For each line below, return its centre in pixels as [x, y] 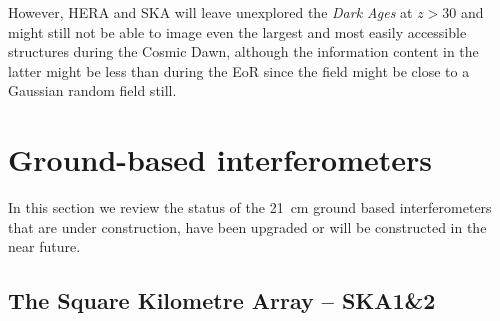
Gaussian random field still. [92, 90]
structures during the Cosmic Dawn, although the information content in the [243, 51]
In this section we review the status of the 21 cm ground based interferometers [250, 207]
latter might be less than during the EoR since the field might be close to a [239, 70]
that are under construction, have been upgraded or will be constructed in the [247, 226]
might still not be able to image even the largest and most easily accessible [237, 31]
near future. [44, 246]
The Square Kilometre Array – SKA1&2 [222, 300]
